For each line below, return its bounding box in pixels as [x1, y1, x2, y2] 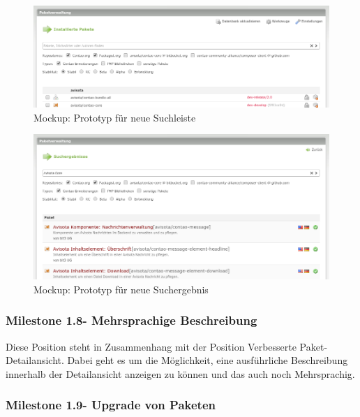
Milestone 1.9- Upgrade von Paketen [6, 396, 216, 414]
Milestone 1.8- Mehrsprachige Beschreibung [6, 312, 257, 329]
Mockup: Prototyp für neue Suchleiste [33, 110, 196, 124]
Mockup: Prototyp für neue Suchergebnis [33, 281, 209, 296]
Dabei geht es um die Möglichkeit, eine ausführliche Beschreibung [67, 353, 348, 367]
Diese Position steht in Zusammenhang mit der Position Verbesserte [6, 339, 297, 353]
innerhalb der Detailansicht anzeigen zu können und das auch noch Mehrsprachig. [6, 366, 355, 381]
